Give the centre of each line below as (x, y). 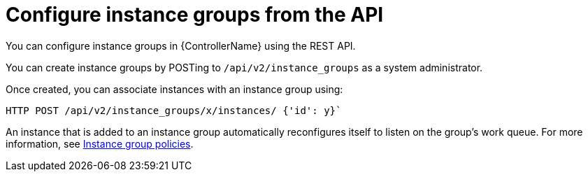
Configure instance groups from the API (195, 15)
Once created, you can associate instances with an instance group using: (174, 89)
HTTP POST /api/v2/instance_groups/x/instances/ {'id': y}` (174, 110)
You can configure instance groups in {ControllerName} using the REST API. (181, 45)
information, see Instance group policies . (100, 143)
